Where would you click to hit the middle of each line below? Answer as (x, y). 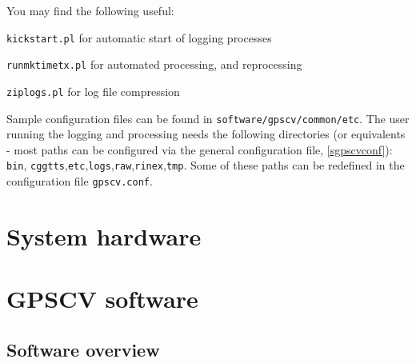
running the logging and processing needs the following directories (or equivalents (206, 134)
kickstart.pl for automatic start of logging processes (139, 37)
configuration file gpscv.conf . (80, 181)
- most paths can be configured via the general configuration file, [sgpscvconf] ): (200, 149)
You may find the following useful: (90, 10)
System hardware (104, 235)
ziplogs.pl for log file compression (93, 91)
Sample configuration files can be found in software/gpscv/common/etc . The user (208, 118)
